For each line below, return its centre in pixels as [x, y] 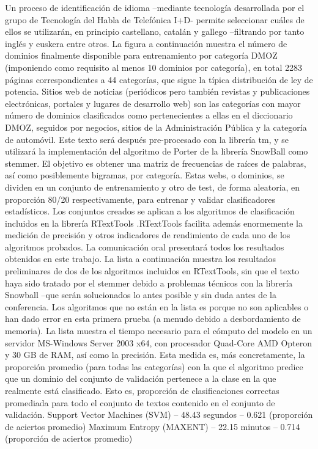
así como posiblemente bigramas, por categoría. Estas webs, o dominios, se [145, 175]
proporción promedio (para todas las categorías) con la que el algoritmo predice [154, 366]
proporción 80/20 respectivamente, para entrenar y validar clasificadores [140, 199]
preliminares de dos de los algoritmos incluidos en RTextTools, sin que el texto [152, 271]
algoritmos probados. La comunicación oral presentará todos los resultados [145, 246]
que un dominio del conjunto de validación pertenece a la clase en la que [141, 378]
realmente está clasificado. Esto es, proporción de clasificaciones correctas [142, 390]
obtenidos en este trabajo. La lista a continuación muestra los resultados [141, 259]
